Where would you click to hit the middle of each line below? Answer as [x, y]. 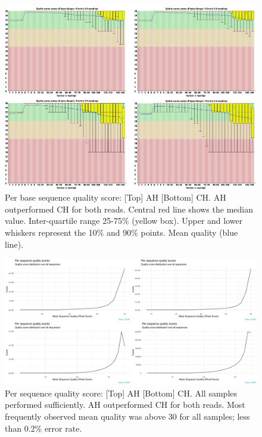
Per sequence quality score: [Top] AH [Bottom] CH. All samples [121, 393]
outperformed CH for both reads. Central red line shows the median [129, 209]
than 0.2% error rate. [43, 428]
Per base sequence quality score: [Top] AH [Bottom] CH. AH [116, 197]
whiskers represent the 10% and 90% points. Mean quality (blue [121, 232]
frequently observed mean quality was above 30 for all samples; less [127, 416]
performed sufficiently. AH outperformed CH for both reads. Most [125, 405]
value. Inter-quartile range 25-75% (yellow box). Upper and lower [124, 221]
